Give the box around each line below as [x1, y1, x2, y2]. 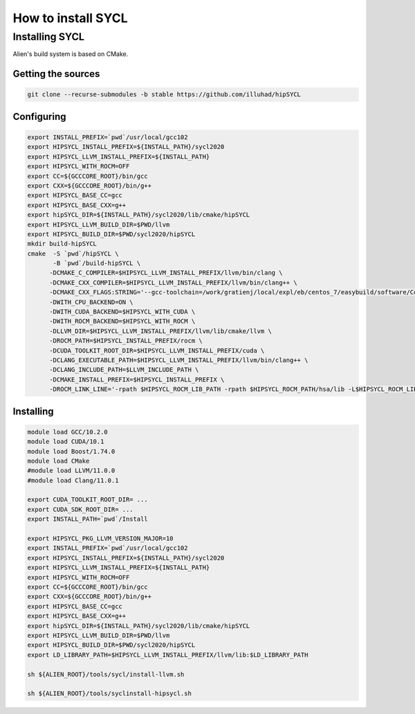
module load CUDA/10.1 [27, 438, 104, 446]
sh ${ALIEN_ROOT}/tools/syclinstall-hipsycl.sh [27, 690, 192, 697]
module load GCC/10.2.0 [27, 428, 109, 436]
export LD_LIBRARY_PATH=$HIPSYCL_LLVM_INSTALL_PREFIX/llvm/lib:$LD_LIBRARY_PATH [27, 651, 308, 659]
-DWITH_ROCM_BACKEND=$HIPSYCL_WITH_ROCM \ [49, 317, 196, 325]
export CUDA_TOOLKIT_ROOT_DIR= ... [27, 496, 148, 503]
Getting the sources [12, 68, 100, 80]
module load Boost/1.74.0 [27, 447, 116, 455]
